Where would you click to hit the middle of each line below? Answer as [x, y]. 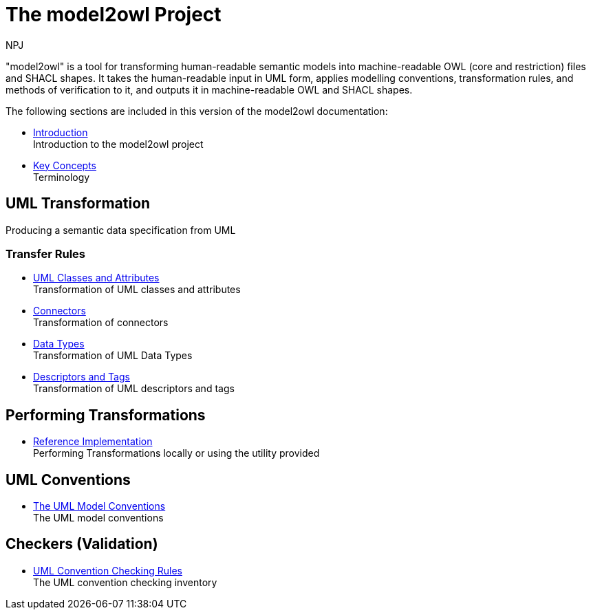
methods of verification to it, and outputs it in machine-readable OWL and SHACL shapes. [209, 89]
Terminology [62, 177]
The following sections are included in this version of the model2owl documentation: [197, 111]
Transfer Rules [45, 253]
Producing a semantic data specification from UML [121, 230]
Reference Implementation [93, 442]
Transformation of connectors [101, 323]
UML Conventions [68, 479]
